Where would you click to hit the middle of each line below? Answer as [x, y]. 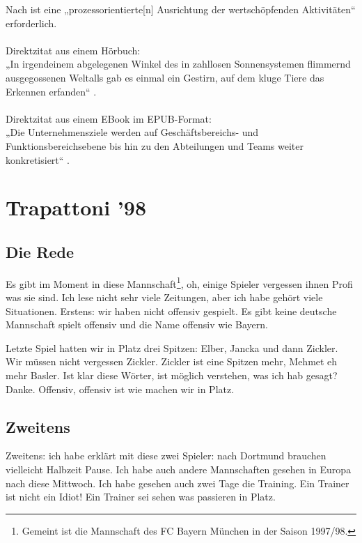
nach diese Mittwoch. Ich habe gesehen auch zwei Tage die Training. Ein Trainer [178, 483]
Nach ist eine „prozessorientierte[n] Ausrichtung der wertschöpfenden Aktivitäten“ [181, 9]
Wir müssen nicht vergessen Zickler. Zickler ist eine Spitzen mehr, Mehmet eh [172, 361]
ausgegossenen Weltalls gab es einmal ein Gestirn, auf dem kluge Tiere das [165, 77]
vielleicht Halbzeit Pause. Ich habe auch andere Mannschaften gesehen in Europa [179, 469]
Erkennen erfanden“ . [51, 91]
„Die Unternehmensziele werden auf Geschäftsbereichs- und [132, 132]
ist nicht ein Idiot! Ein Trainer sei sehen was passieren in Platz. [141, 497]
